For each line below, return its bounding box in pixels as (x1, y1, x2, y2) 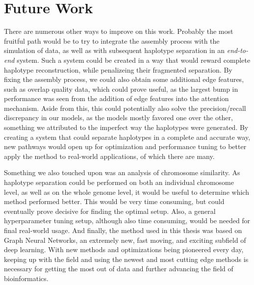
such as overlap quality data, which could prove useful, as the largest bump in (4, 83, 238, 94)
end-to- (227, 45, 249, 55)
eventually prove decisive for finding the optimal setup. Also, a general (4, 206, 216, 216)
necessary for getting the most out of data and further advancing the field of (4, 263, 233, 274)
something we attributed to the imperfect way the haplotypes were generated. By (4, 122, 249, 132)
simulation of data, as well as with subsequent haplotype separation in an (4, 45, 225, 55)
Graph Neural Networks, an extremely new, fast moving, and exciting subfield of (4, 234, 246, 245)
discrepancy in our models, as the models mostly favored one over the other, (4, 112, 233, 123)
